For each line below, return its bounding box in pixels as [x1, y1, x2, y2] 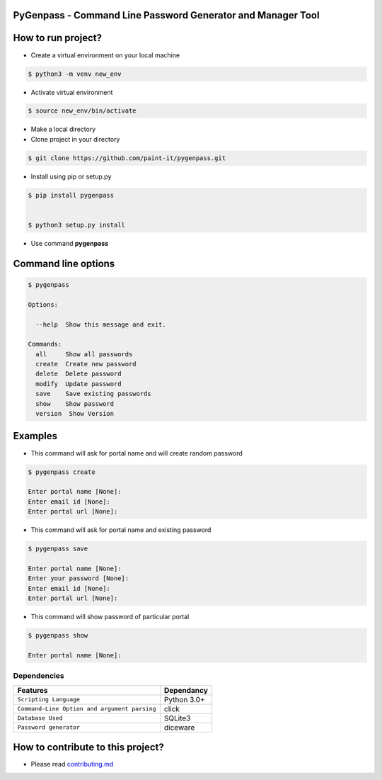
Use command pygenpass [30, 239, 109, 247]
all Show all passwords [35, 350, 133, 358]
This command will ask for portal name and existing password [30, 526, 212, 534]
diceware [163, 723, 195, 733]
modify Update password [35, 380, 122, 388]
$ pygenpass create [28, 468, 95, 476]
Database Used [17, 714, 63, 722]
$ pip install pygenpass [28, 191, 115, 199]
